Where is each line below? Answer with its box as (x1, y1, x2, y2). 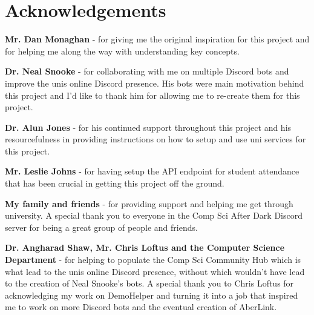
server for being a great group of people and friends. (5, 220, 198, 233)
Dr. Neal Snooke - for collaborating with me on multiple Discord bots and (5, 65, 289, 78)
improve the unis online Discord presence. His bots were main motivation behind (5, 76, 304, 89)
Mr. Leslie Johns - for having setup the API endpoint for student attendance (5, 165, 299, 177)
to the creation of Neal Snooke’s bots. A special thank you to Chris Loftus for (5, 277, 294, 290)
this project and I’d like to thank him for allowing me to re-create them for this (5, 88, 300, 101)
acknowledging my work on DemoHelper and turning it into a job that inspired (5, 288, 298, 301)
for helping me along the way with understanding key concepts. (5, 44, 240, 57)
